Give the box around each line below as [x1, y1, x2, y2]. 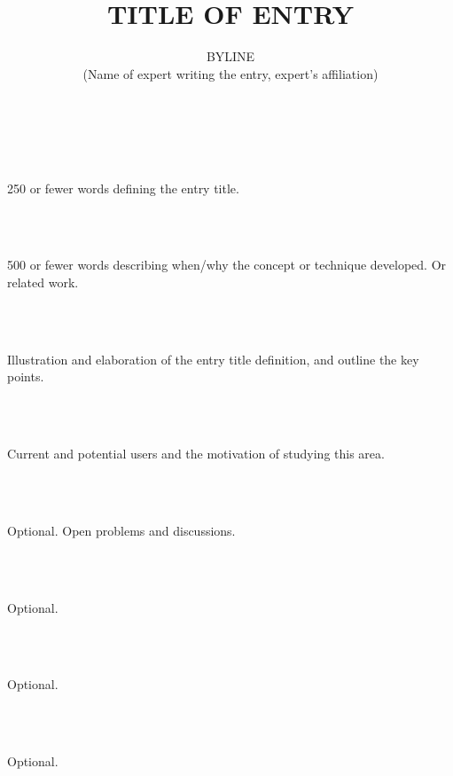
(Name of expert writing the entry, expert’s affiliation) [82, 64, 379, 82]
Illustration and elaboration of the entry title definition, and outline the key [7, 349, 419, 368]
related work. [7, 272, 79, 291]
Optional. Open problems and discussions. [7, 521, 236, 539]
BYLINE [206, 47, 255, 66]
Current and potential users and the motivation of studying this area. [7, 444, 385, 463]
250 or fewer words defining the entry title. [7, 178, 239, 197]
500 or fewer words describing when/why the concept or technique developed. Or [7, 255, 447, 274]
